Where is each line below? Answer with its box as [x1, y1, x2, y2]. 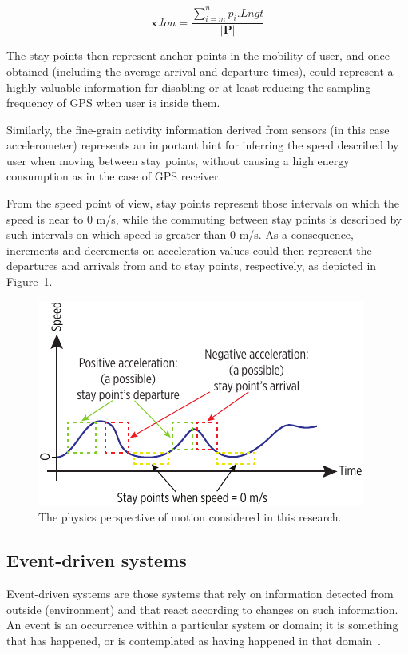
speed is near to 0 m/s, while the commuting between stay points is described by [6, 210, 402, 227]
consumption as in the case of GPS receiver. [6, 168, 222, 184]
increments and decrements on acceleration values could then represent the [6, 241, 372, 258]
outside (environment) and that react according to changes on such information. [6, 600, 398, 617]
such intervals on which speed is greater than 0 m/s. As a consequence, [6, 226, 354, 243]
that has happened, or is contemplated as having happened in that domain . [6, 632, 381, 648]
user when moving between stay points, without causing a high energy [6, 152, 350, 168]
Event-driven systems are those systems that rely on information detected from [6, 585, 394, 602]
